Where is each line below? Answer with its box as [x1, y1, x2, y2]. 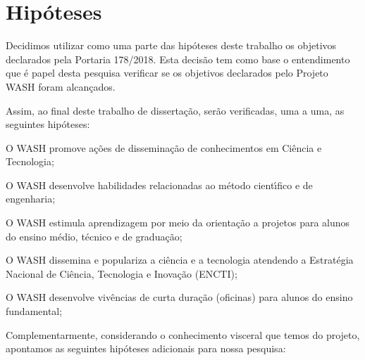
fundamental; [6, 304, 63, 319]
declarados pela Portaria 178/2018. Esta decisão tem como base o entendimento [6, 51, 350, 66]
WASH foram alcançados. [6, 79, 116, 94]
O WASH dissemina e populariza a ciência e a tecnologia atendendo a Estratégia [6, 252, 354, 267]
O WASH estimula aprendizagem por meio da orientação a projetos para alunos [6, 215, 350, 230]
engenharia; [6, 191, 56, 206]
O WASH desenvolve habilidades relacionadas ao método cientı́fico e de [6, 177, 313, 192]
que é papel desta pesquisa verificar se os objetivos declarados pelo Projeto [6, 65, 328, 80]
